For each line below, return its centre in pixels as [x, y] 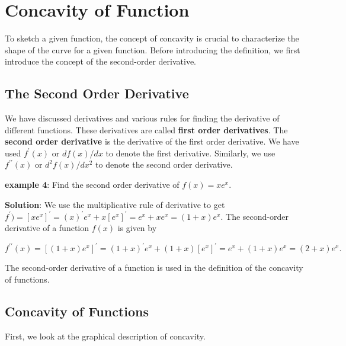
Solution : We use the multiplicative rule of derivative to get [115, 204]
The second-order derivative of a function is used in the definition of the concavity [154, 267]
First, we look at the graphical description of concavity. [105, 336]
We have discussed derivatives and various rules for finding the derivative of [142, 118]
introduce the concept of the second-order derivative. [101, 61]
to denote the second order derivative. [164, 164]
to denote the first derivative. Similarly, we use [190, 153]
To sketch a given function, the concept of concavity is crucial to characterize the [152, 38]
